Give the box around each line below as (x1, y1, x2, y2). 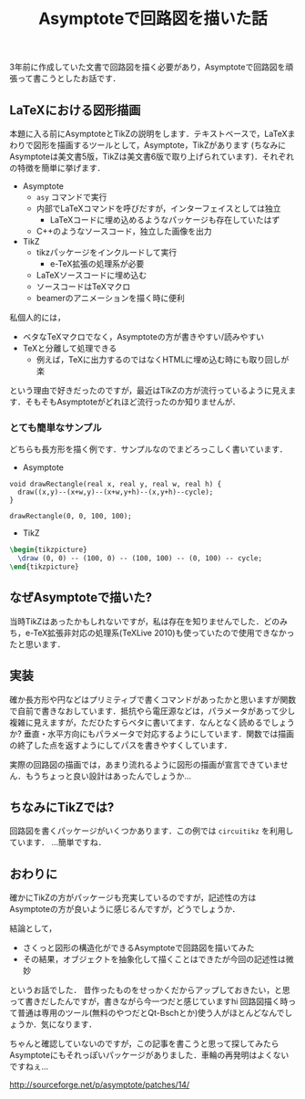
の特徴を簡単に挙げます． (9, 162, 106, 173)
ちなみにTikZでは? (9, 800, 115, 815)
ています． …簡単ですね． (9, 837, 107, 848)
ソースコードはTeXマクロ (36, 281, 131, 292)
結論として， (9, 923, 57, 934)
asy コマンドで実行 (36, 192, 107, 202)
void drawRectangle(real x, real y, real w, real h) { (9, 480, 222, 489)
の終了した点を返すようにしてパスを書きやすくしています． (9, 739, 232, 750)
